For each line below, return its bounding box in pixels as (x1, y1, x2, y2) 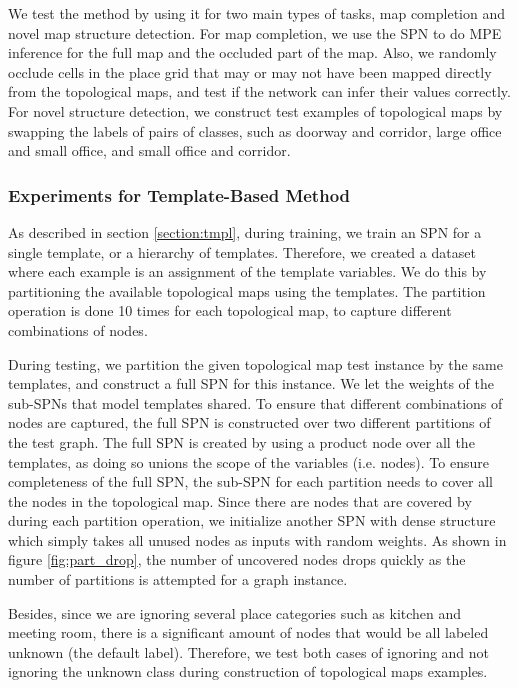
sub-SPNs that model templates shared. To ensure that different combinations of (8, 392, 503, 413)
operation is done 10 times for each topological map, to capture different (8, 300, 452, 321)
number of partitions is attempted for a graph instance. (8, 569, 348, 590)
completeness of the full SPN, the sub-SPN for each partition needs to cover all (8, 471, 493, 492)
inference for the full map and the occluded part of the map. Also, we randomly (8, 42, 497, 63)
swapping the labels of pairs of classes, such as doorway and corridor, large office (8, 120, 502, 141)
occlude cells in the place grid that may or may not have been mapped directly (8, 61, 492, 82)
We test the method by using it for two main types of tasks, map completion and (8, 3, 506, 23)
